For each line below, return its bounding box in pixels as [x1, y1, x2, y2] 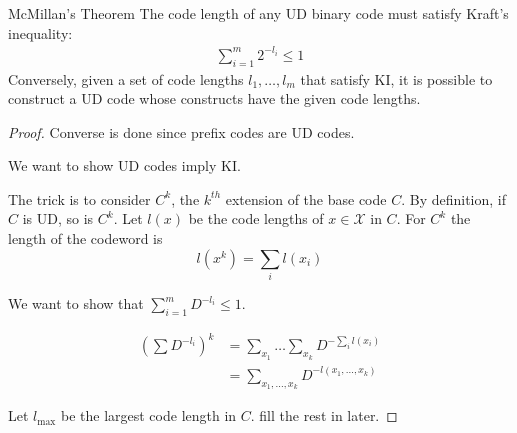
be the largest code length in [60, 405, 237, 426]
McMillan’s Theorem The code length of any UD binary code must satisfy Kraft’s [8, 3, 509, 23]
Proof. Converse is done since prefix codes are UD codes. [8, 121, 355, 142]
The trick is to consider [8, 188, 151, 209]
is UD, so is [22, 208, 94, 229]
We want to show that [8, 293, 144, 313]
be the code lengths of [188, 208, 324, 229]
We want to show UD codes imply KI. [8, 155, 241, 176]
